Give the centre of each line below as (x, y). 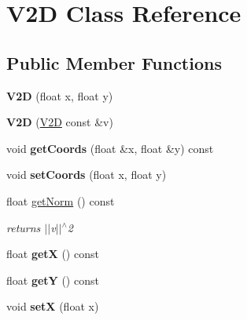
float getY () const (53, 280)
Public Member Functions (114, 62)
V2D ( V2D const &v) (60, 122)
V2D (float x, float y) (60, 95)
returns (24, 227)
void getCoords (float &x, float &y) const (110, 148)
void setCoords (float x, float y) (87, 175)
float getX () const (53, 254)
